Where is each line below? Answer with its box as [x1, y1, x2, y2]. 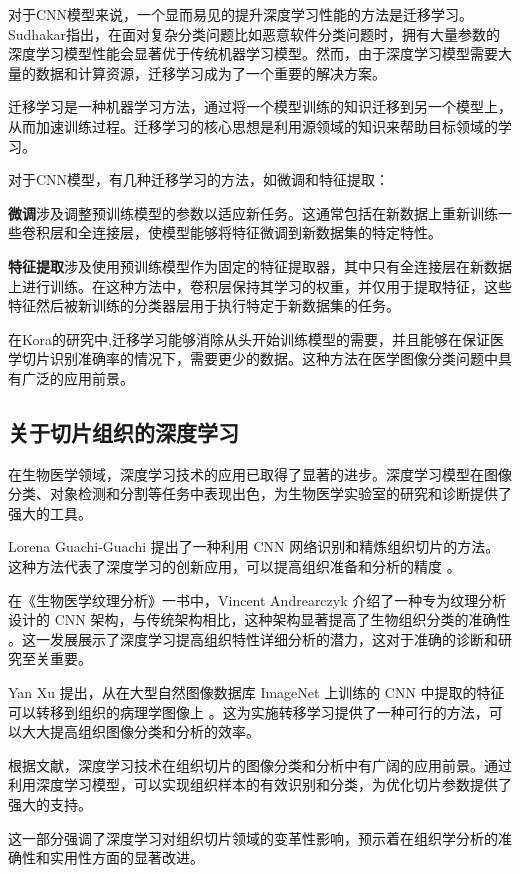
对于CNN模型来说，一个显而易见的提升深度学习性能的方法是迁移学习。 [8, 4, 474, 24]
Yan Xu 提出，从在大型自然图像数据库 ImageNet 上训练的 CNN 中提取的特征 [8, 682, 505, 703]
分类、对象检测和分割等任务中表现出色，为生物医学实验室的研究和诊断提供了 [8, 483, 512, 504]
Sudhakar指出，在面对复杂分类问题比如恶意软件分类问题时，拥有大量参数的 [8, 23, 501, 44]
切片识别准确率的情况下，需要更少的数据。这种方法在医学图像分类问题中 [21, 348, 498, 369]
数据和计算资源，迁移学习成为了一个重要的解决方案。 [35, 62, 386, 83]
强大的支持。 [8, 794, 92, 815]
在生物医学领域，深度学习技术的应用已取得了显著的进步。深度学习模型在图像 [8, 463, 512, 484]
